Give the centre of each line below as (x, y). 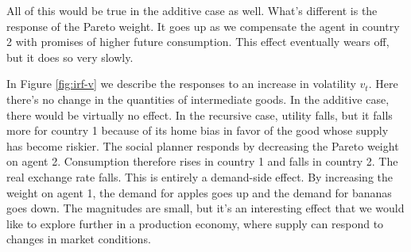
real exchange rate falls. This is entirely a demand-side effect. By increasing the (200, 176)
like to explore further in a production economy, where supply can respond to (195, 223)
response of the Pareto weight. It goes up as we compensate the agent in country (203, 26)
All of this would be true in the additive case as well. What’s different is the (192, 10)
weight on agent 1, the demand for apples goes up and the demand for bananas (199, 192)
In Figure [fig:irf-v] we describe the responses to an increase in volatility (181, 84)
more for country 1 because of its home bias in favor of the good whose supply (198, 130)
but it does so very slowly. (70, 57)
